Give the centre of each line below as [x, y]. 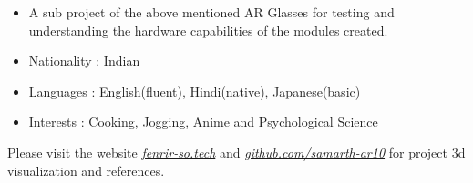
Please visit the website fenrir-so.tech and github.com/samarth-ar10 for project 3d [236, 152]
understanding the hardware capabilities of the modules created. [208, 30]
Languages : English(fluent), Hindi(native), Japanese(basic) [195, 91]
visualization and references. [86, 170]
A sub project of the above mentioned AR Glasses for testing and [211, 12]
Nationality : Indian [84, 61]
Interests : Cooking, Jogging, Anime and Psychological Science [203, 122]
